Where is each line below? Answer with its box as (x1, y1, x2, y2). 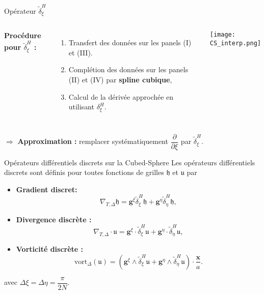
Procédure (4, 30, 41, 41)
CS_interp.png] (209, 39, 261, 47)
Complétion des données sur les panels (68, 64, 189, 75)
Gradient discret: (16, 184, 77, 194)
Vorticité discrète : (16, 244, 84, 254)
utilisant (68, 101, 94, 112)
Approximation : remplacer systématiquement (17, 136, 168, 146)
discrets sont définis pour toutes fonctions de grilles (4, 167, 164, 178)
